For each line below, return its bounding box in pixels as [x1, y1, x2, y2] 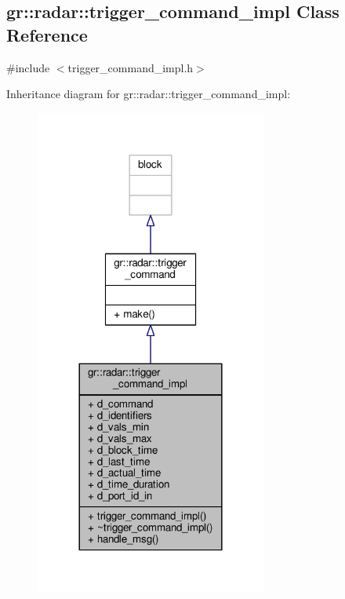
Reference [6, 22, 88, 46]
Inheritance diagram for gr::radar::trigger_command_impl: [6, 86, 291, 102]
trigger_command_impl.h [67, 59, 194, 75]
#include [6, 59, 50, 75]
